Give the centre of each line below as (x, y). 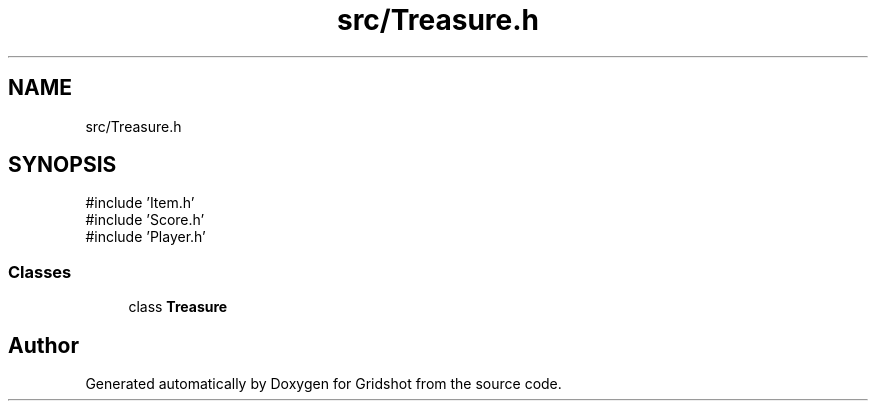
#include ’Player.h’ (145, 237)
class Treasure (178, 307)
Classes (40, 271)
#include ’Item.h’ (140, 203)
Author (43, 345)
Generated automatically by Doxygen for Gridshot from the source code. (323, 384)
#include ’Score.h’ (145, 220)
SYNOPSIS (62, 165)
